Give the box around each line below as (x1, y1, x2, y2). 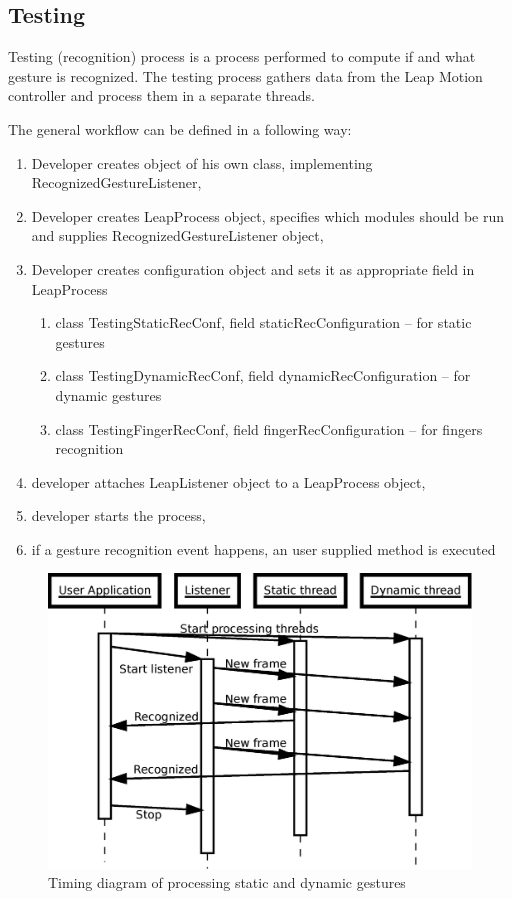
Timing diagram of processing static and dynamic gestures (48, 872, 406, 893)
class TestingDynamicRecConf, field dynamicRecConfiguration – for (55, 365, 471, 386)
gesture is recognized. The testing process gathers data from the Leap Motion (8, 65, 483, 86)
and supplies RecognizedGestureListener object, (31, 225, 324, 246)
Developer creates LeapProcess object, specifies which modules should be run (31, 205, 504, 226)
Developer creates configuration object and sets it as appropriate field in (31, 258, 475, 279)
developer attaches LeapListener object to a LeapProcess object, (31, 471, 426, 492)
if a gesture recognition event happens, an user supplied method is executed (31, 538, 496, 559)
